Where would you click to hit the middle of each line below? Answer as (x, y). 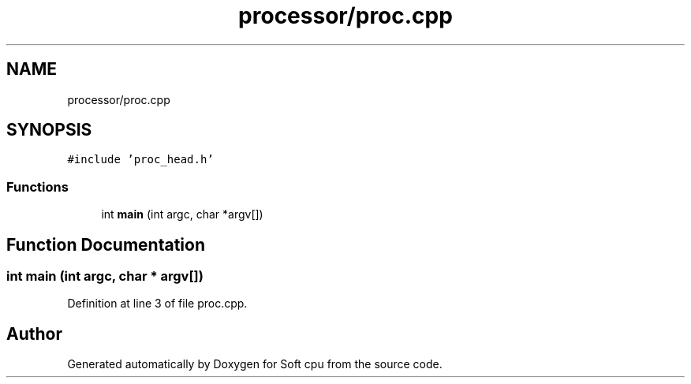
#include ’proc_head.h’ (140, 160)
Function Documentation (106, 244)
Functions (37, 186)
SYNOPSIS (49, 130)
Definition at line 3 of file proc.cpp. (157, 304)
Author (34, 334)
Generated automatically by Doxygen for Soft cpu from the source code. (255, 364)
